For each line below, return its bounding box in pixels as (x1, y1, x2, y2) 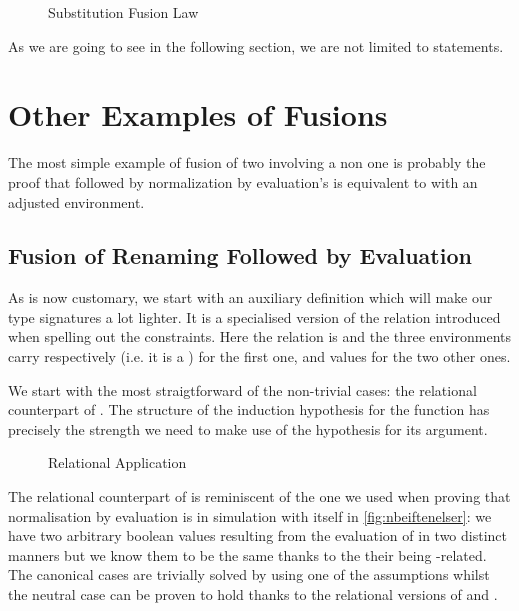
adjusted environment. (8, 191, 145, 212)
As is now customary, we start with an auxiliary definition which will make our (8, 287, 493, 308)
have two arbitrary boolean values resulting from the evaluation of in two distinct (8, 525, 507, 546)
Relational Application (48, 452, 187, 473)
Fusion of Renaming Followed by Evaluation (8, 240, 472, 271)
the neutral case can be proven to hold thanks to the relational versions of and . (8, 584, 498, 605)
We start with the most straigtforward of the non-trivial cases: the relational (8, 379, 477, 400)
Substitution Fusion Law (48, 2, 199, 22)
